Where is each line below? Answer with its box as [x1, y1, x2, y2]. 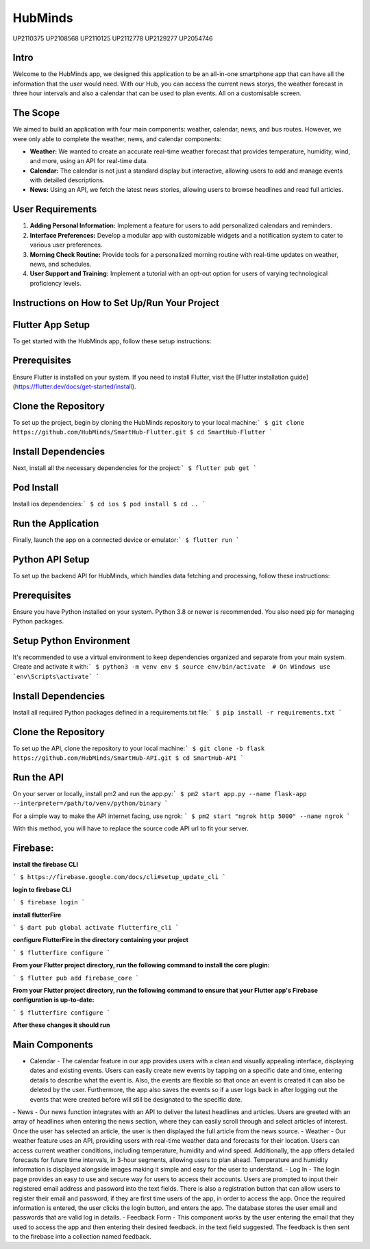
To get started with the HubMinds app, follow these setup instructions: [12, 336, 212, 345]
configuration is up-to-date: [12, 996, 95, 1004]
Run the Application [12, 517, 99, 529]
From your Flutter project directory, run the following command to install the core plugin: [12, 961, 270, 969]
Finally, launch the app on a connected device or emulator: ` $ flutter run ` [12, 535, 240, 544]
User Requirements [12, 203, 97, 215]
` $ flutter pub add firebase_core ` [12, 974, 140, 982]
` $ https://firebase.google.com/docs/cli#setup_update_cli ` [12, 874, 226, 881]
